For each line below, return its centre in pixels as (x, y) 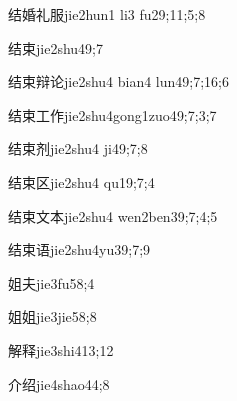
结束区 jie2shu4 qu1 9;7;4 (81, 181)
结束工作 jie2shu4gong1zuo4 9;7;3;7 (112, 114)
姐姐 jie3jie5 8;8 (52, 316)
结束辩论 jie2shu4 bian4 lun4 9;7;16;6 (119, 81)
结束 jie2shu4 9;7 (55, 47)
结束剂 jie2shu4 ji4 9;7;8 (78, 148)
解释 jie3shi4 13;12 (61, 349)
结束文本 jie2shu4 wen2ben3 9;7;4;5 (113, 215)
